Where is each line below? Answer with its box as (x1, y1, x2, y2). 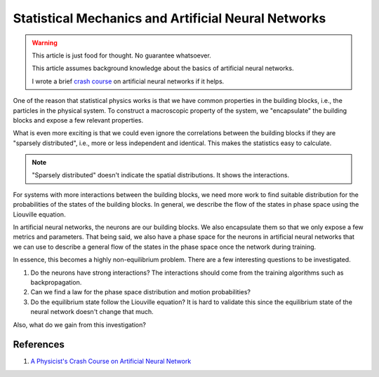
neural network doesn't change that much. (30, 308, 154, 316)
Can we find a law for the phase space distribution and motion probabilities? (30, 288, 251, 296)
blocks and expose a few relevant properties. (13, 116, 144, 124)
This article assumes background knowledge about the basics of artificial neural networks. (32, 64, 294, 73)
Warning (32, 39, 58, 47)
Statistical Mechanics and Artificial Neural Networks (13, 11, 326, 26)
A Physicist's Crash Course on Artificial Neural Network (30, 357, 192, 366)
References (13, 338, 65, 350)
